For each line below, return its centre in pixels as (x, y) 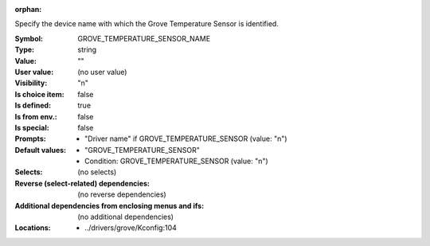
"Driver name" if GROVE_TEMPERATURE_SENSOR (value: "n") (186, 139)
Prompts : (31, 139)
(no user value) (102, 72)
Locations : (33, 228)
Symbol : (29, 38)
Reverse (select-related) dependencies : (82, 183)
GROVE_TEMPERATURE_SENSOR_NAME (144, 38)
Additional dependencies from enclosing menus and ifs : (109, 205)
